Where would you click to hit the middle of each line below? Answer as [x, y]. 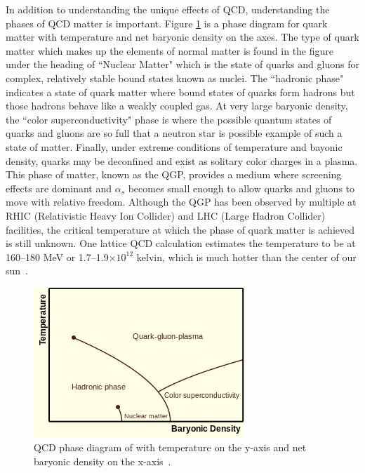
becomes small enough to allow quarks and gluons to [241, 188]
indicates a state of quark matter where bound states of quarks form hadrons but [180, 92]
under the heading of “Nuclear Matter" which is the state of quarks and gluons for [182, 64]
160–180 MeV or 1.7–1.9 [57, 257]
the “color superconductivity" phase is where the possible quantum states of [169, 119]
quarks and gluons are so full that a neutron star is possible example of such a [174, 133]
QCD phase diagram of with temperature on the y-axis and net [170, 447]
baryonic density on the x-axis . [102, 461]
